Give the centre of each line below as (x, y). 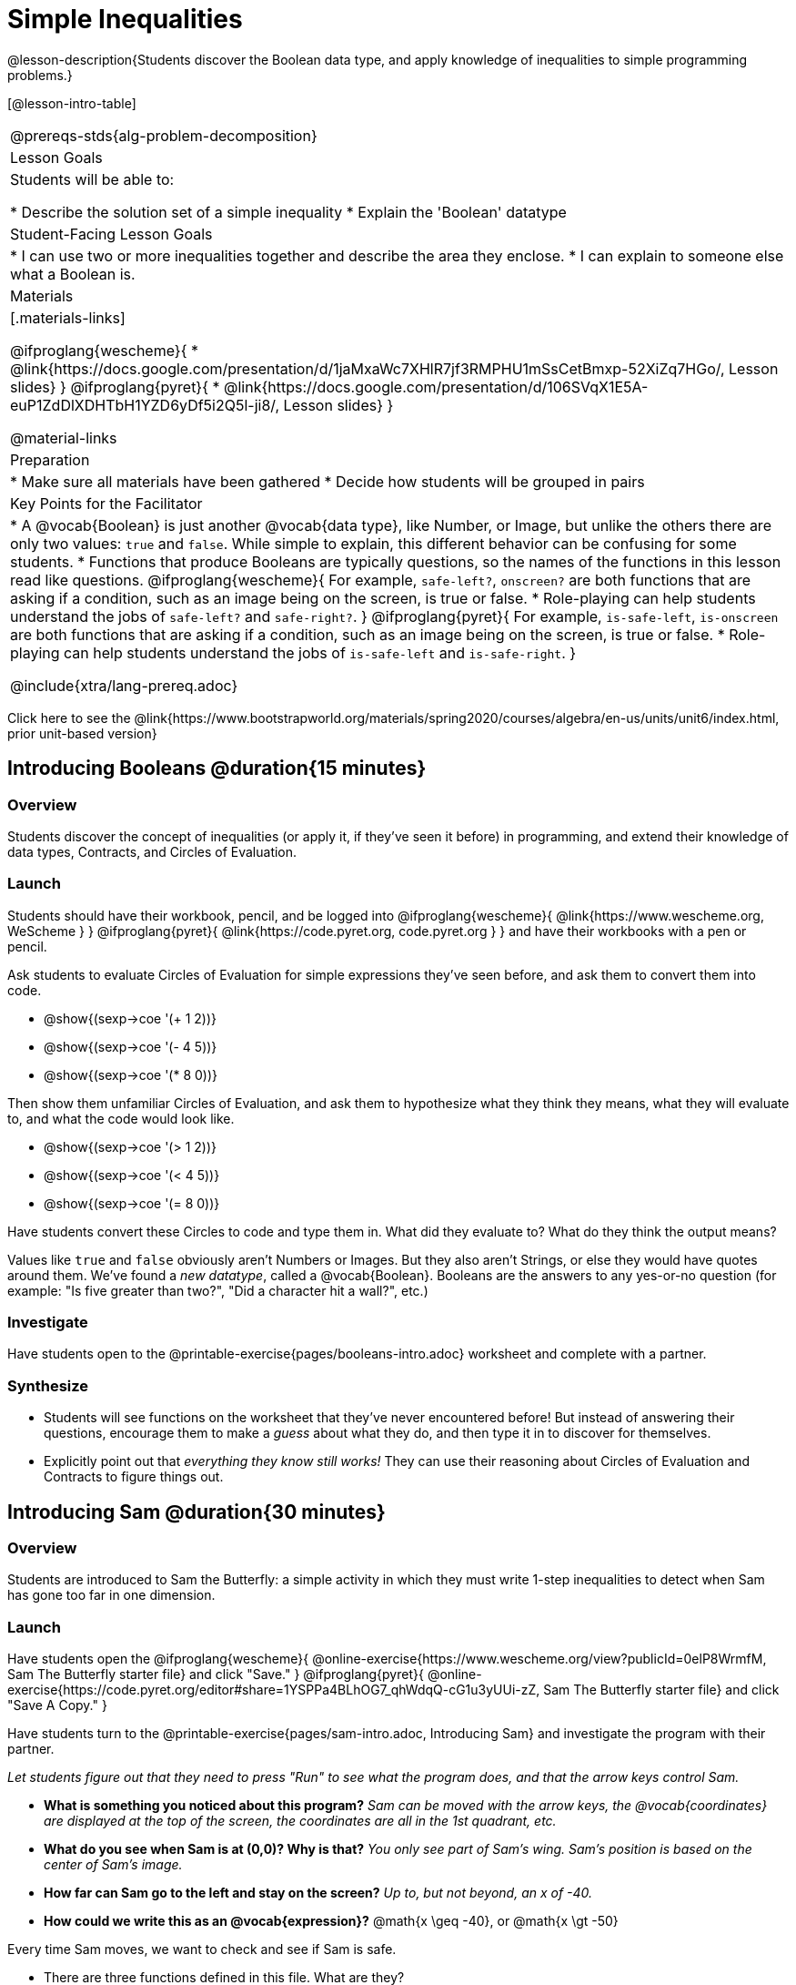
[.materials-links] (68, 317)
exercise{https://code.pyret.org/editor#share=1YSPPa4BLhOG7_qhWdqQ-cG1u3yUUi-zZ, (274, 1690)
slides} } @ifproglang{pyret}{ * (115, 387)
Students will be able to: (92, 179)
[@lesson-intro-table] (72, 103)
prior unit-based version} (82, 733)
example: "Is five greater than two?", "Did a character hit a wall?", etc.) (218, 1290)
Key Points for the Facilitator (106, 503)
